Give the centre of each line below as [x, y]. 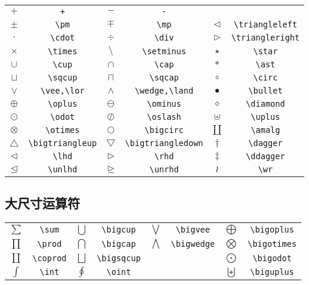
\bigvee [193, 230]
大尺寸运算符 [42, 203]
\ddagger [265, 156]
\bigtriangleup [63, 143]
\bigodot [272, 258]
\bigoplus [272, 230]
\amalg [265, 130]
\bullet [265, 91]
